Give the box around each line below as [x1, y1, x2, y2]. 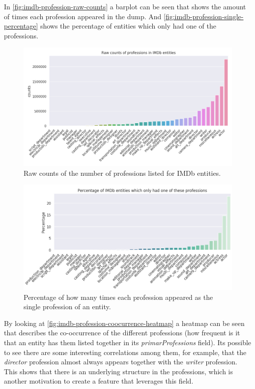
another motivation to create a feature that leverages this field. [4, 376, 194, 386]
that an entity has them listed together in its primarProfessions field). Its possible [4, 337, 252, 347]
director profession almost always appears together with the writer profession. [4, 357, 237, 367]
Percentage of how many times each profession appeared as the [24, 292, 213, 302]
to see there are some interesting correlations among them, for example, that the [4, 347, 247, 357]
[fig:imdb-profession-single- [164, 11, 244, 21]
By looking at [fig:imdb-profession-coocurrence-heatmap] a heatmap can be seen [4, 318, 245, 328]
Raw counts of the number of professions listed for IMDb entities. [24, 167, 221, 178]
